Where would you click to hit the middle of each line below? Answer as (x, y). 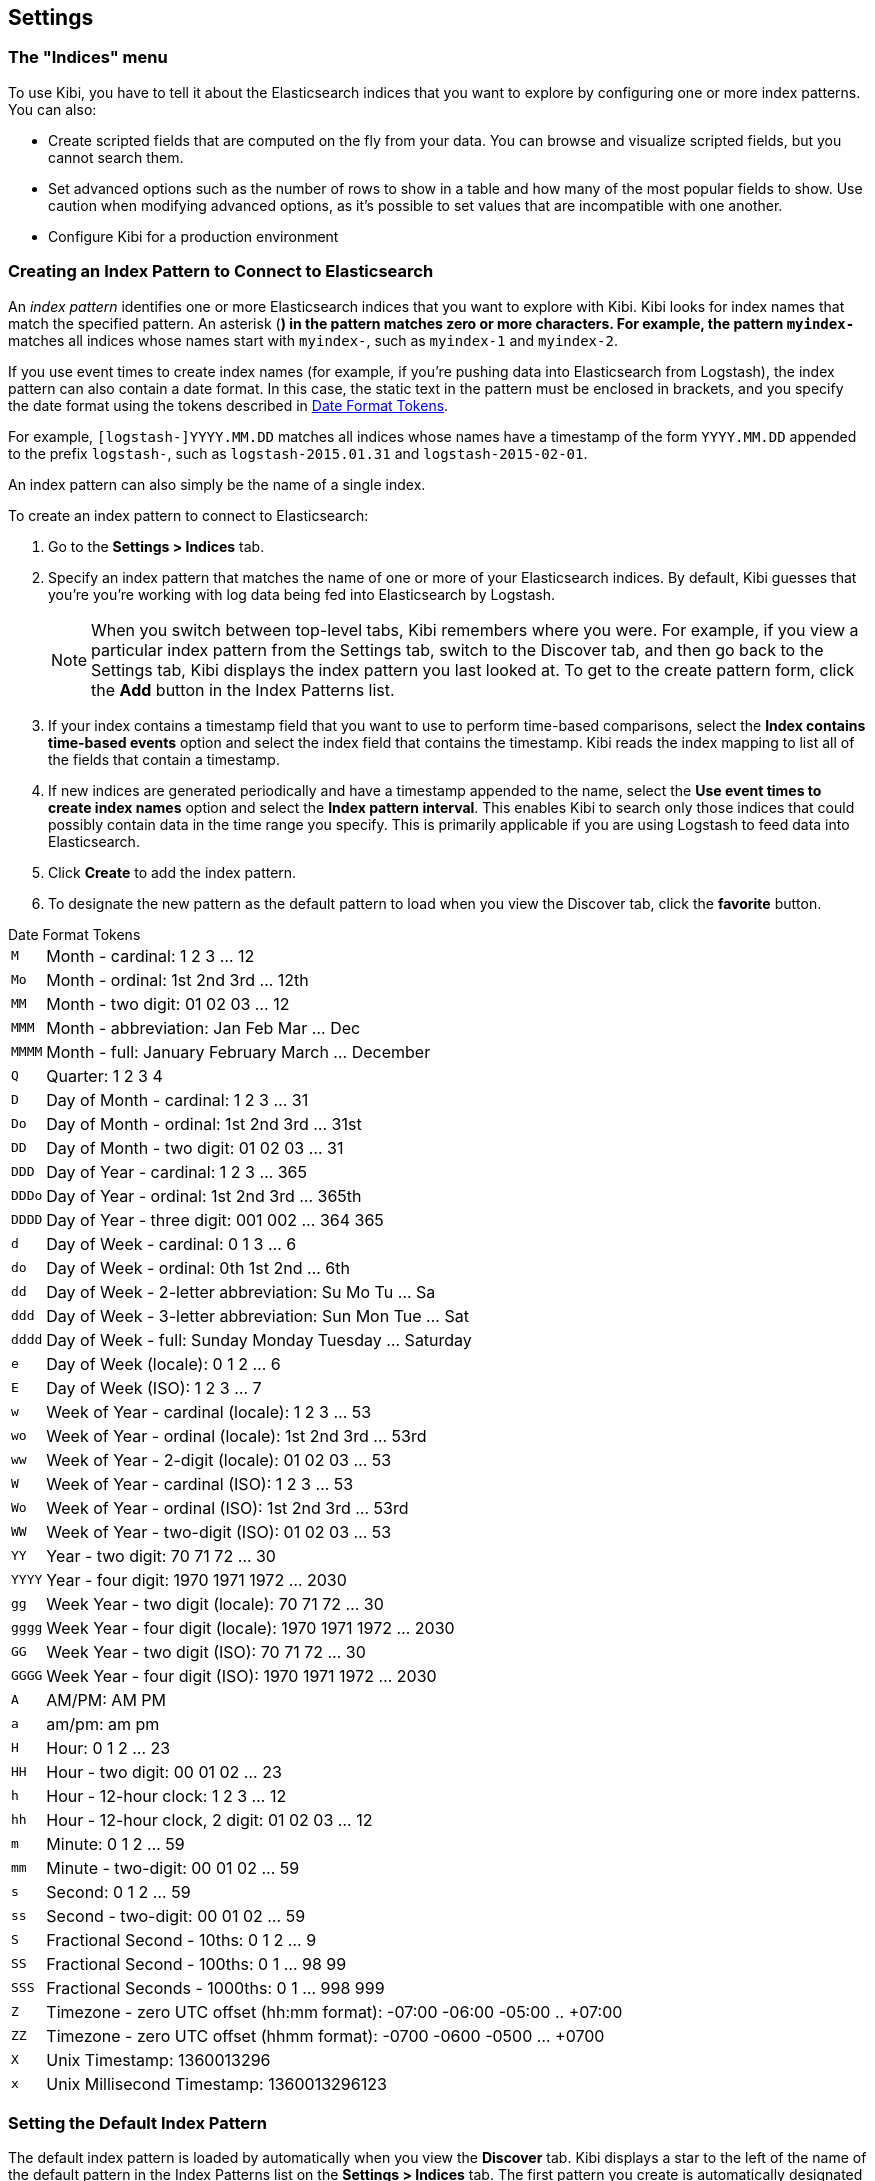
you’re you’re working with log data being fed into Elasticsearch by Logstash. (301, 594)
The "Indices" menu (88, 57)
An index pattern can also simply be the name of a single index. (217, 484)
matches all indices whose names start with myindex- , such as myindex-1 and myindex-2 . (313, 340)
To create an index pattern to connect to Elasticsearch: (188, 515)
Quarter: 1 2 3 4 (104, 1075)
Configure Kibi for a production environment (193, 236)
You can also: (52, 109)
